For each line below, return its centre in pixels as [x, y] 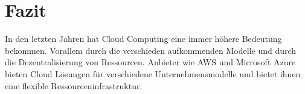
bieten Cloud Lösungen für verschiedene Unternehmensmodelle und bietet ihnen [153, 73]
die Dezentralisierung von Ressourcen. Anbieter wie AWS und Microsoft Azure [150, 62]
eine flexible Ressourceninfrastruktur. [74, 85]
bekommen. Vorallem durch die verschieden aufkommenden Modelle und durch [151, 50]
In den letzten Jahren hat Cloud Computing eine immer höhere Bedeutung [143, 39]
